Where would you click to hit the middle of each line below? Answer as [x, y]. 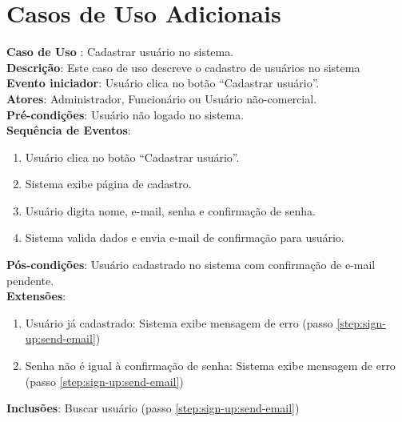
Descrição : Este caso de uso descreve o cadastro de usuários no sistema [183, 67]
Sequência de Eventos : [69, 130]
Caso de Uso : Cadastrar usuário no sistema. [120, 52]
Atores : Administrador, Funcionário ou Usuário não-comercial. [162, 98]
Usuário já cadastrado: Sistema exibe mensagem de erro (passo [179, 322]
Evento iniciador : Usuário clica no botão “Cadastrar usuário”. [163, 83]
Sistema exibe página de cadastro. [108, 184]
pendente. [30, 280]
